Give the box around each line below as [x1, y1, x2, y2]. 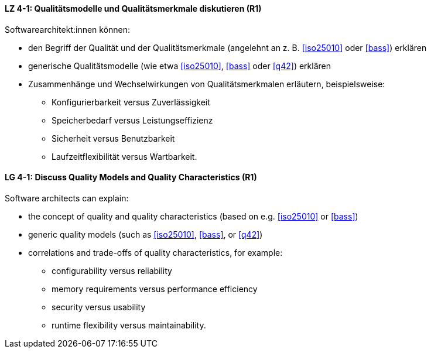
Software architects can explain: [5, 193, 129, 203]
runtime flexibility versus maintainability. [52, 320, 206, 330]
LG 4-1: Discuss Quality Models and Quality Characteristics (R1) [5, 172, 257, 183]
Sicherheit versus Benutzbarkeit [52, 133, 175, 143]
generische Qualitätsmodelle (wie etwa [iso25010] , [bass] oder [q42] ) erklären [28, 60, 331, 71]
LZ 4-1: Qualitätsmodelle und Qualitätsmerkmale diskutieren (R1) [5, 4, 262, 13]
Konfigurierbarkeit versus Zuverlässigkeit [52, 97, 210, 107]
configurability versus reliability [52, 265, 172, 276]
